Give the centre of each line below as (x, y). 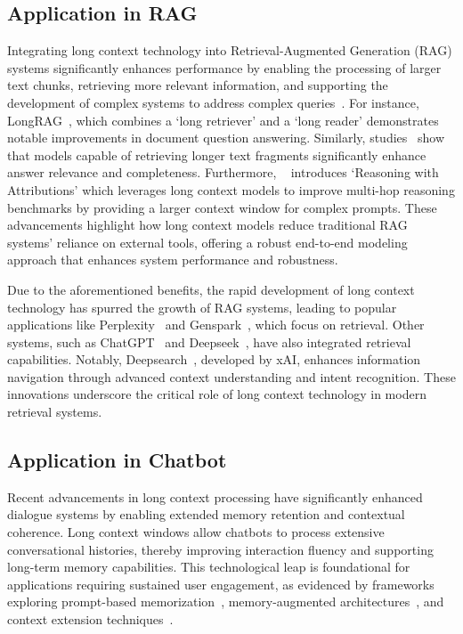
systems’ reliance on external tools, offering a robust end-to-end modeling (207, 242)
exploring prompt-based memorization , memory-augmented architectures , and (226, 601)
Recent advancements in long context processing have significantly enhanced (215, 496)
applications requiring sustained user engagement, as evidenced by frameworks (221, 584)
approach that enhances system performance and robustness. (173, 260)
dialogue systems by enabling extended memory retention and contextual (206, 514)
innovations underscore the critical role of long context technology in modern (217, 394)
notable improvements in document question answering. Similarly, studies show (226, 138)
